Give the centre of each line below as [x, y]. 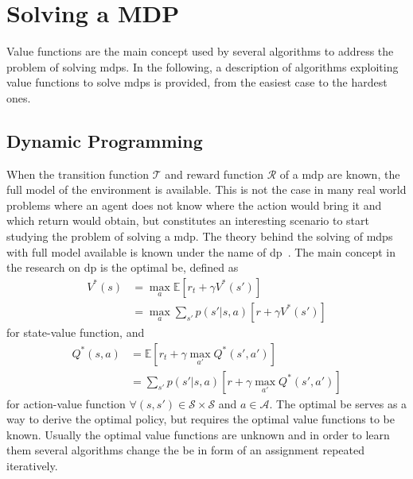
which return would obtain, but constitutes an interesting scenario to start [188, 220]
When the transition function [78, 174]
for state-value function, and [76, 332]
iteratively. [32, 465]
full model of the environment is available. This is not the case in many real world [206, 189]
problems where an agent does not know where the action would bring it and [194, 205]
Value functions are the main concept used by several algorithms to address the [200, 51]
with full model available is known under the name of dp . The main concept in [201, 251]
